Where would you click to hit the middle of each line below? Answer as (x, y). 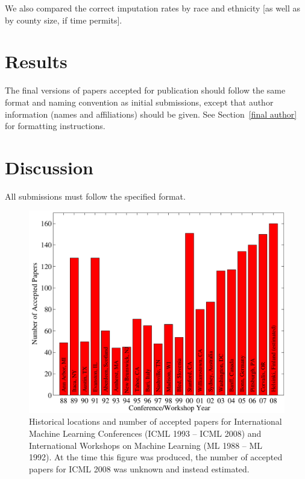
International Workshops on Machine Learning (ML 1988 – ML (146, 445)
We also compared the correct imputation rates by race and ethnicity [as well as (153, 8)
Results (36, 61)
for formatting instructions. (55, 126)
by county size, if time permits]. (64, 20)
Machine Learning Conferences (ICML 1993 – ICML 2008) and (145, 433)
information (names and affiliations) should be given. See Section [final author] (151, 114)
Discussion (49, 167)
